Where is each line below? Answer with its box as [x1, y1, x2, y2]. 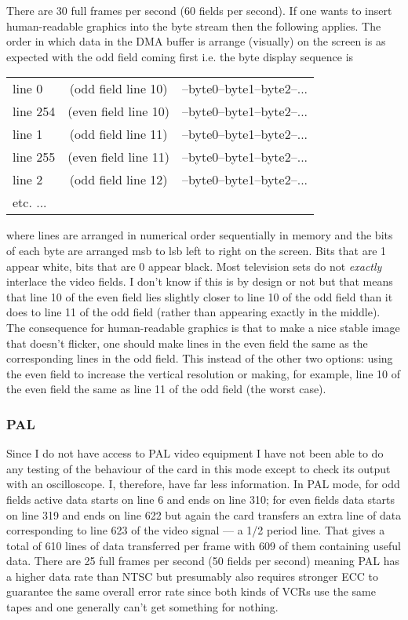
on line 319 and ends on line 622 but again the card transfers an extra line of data [6, 506, 402, 523]
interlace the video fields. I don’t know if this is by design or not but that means [6, 273, 393, 290]
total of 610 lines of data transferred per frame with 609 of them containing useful [6, 537, 401, 553]
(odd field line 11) [69, 125, 168, 144]
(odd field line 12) [69, 170, 168, 189]
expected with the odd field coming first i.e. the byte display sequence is [6, 48, 354, 64]
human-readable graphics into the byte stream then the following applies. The [6, 17, 381, 34]
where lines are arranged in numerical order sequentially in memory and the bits [6, 227, 393, 243]
